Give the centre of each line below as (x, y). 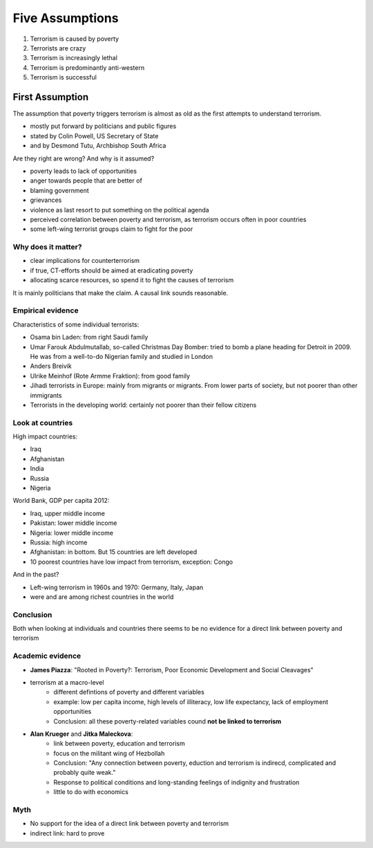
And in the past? (36, 575)
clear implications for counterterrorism (85, 261)
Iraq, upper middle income (67, 513)
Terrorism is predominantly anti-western (87, 67)
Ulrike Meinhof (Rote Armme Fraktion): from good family (110, 376)
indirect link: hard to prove (67, 833)
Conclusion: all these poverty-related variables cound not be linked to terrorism (168, 721)
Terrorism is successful (63, 77)
